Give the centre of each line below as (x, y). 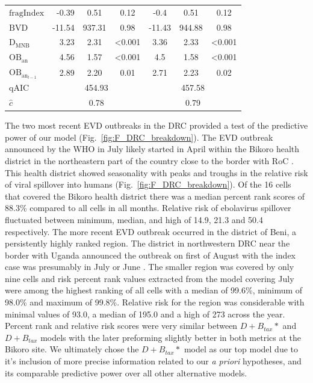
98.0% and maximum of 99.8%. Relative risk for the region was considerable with (155, 302)
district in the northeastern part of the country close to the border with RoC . (149, 160)
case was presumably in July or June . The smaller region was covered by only (150, 267)
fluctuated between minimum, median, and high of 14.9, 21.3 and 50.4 (134, 219)
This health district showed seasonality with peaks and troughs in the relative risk (156, 172)
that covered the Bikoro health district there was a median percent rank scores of (155, 196)
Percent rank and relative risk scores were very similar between (121, 326)
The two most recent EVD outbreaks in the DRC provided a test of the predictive (156, 125)
